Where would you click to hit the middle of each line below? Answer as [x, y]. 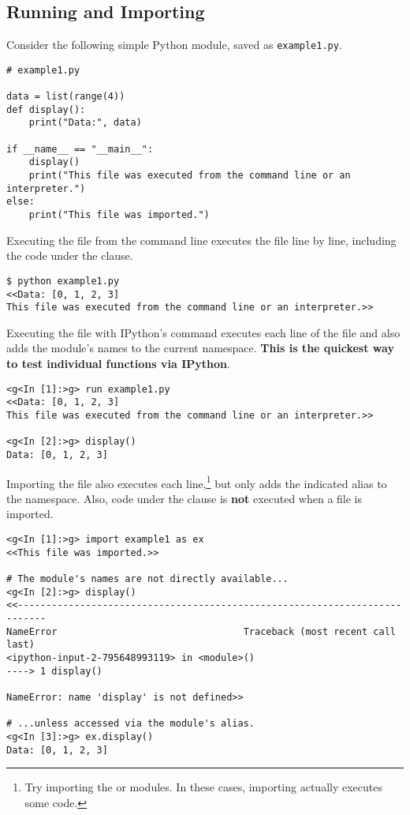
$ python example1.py [63, 281]
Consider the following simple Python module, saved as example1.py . [174, 45]
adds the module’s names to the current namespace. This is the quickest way [200, 348]
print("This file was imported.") [119, 215]
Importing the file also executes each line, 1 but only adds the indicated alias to [197, 482]
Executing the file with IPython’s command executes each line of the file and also [203, 332]
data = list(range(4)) [66, 97]
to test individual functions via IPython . [118, 364]
